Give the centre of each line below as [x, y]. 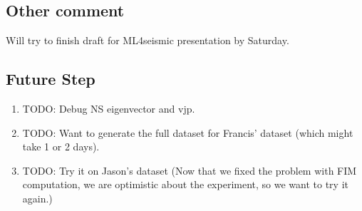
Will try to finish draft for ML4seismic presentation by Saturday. [148, 40]
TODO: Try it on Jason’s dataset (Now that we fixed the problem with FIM [190, 170]
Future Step [51, 79]
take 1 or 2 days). [61, 146]
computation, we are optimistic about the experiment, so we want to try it [185, 184]
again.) [37, 198]
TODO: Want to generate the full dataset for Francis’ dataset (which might [188, 132]
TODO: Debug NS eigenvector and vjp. [109, 108]
